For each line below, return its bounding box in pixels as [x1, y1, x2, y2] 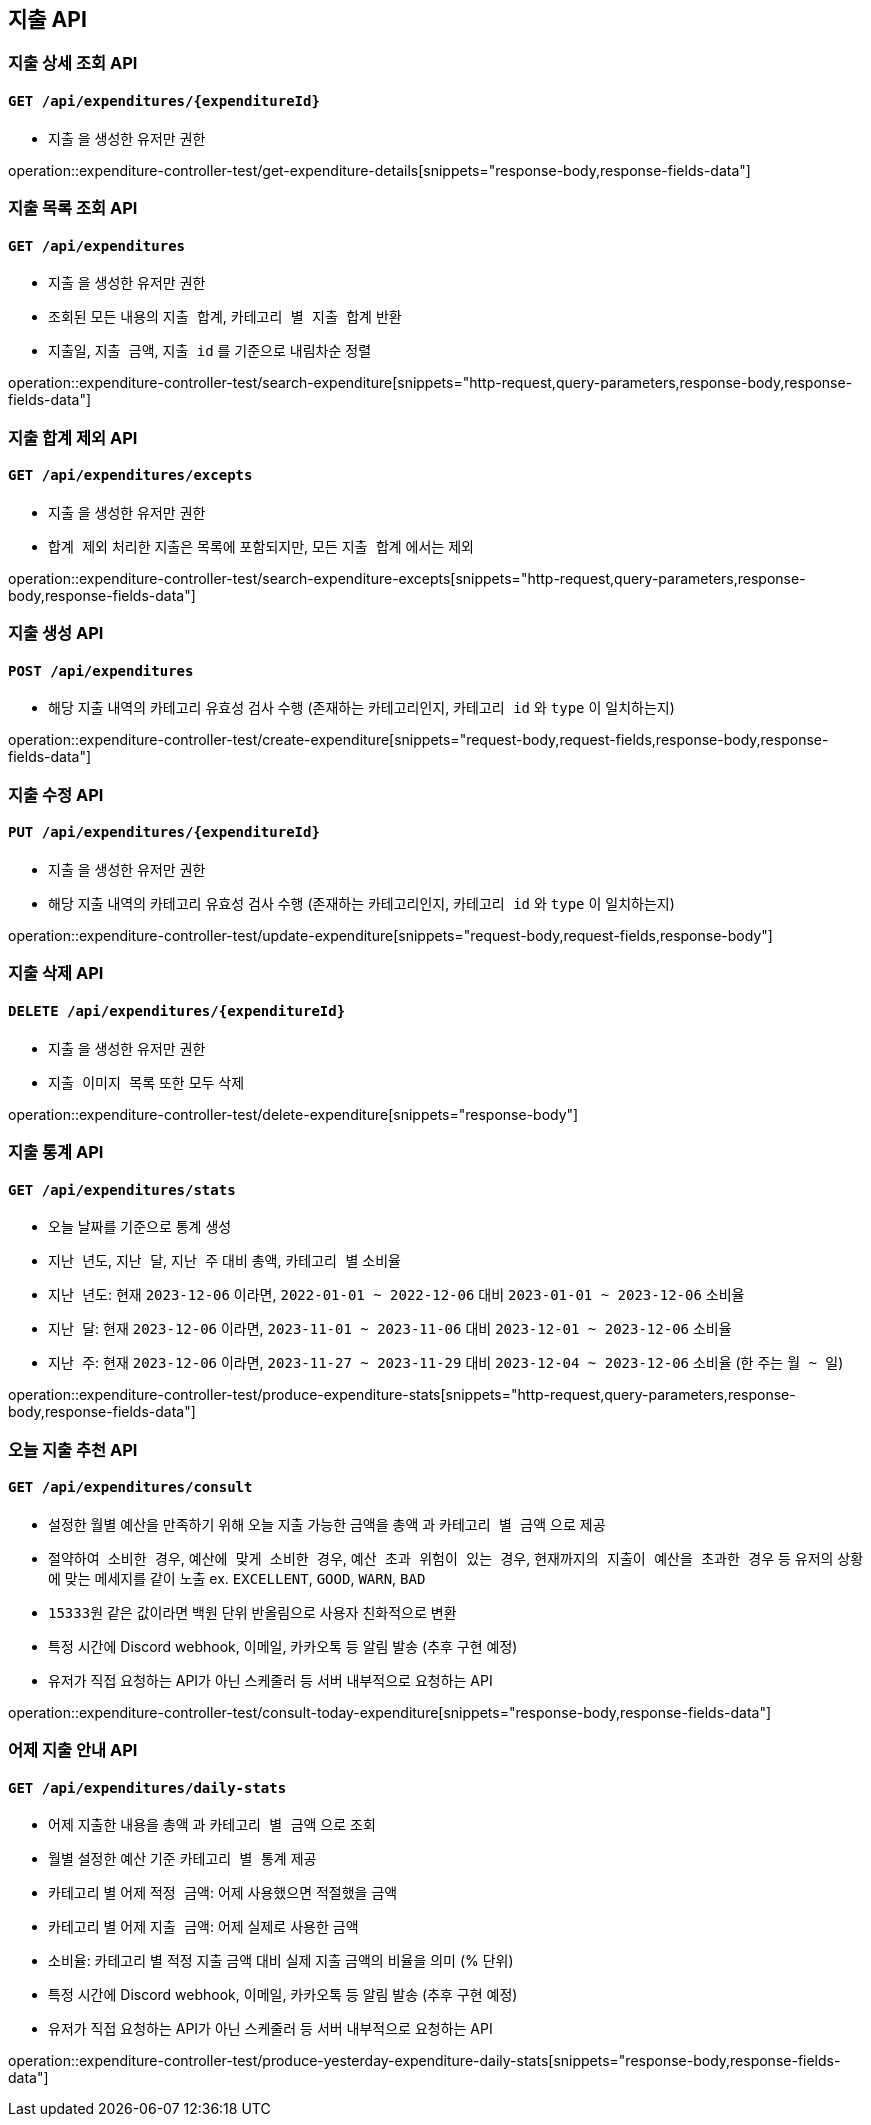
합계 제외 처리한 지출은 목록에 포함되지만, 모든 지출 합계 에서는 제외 [48, 537, 474, 555]
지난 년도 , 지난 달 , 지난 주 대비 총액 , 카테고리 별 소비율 [48, 1252, 401, 1270]
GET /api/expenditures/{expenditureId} [8, 93, 320, 110]
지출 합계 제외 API [8, 427, 138, 448]
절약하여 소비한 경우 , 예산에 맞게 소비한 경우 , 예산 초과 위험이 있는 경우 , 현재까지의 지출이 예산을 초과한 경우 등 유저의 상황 [48, 1549, 864, 1567]
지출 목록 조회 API [8, 198, 138, 219]
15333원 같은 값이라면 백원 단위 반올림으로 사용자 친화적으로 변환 [48, 1603, 457, 1621]
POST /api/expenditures [8, 662, 194, 679]
